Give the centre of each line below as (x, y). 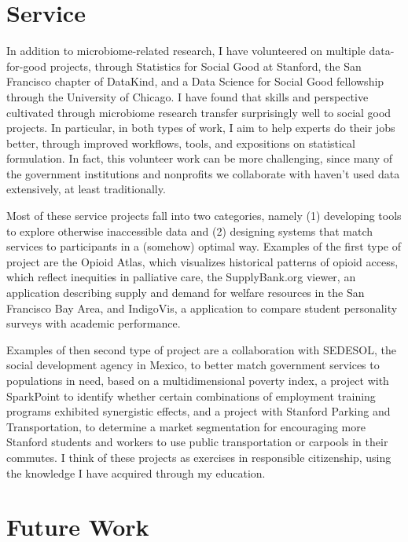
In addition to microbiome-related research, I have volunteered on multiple (186, 51)
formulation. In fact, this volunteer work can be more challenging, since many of (200, 158)
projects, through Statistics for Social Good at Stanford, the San (206, 66)
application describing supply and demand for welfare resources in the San (186, 293)
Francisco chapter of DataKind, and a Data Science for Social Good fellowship (195, 81)
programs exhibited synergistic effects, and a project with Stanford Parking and (198, 411)
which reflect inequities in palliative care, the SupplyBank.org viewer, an (181, 277)
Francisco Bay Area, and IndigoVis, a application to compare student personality (202, 308)
